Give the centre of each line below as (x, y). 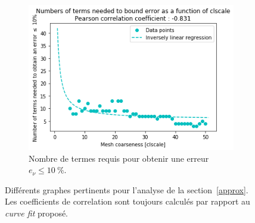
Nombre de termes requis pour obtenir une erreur (119, 158)
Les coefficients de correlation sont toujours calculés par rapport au (128, 201)
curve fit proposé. (37, 213)
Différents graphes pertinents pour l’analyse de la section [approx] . (127, 189)
